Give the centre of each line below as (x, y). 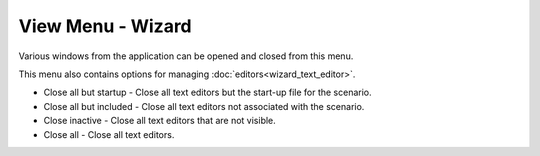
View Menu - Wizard (105, 26)
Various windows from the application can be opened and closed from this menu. (186, 56)
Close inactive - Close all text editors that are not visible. (160, 121)
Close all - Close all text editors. (109, 134)
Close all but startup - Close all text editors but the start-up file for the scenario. (207, 92)
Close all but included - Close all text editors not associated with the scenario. (204, 106)
